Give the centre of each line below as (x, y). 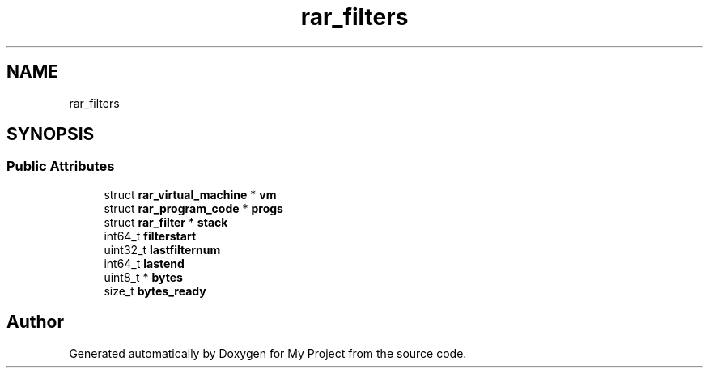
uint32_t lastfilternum (162, 249)
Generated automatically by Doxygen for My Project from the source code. (268, 353)
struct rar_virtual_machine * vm (190, 194)
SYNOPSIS (51, 134)
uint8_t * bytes (143, 277)
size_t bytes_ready (155, 291)
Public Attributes (61, 166)
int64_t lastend (144, 263)
